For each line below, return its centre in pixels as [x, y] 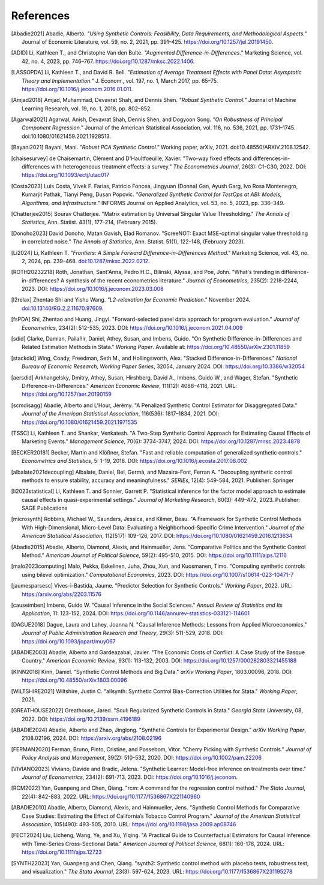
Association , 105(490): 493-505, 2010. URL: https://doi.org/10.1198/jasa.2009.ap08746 [129, 824]
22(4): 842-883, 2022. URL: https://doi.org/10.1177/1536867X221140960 [111, 796]
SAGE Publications [45, 508]
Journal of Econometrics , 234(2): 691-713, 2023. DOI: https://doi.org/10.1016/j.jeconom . [130, 777]
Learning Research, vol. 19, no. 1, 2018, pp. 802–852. [87, 109]
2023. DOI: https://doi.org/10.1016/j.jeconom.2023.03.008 [93, 289]
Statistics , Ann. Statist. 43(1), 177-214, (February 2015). [90, 222]
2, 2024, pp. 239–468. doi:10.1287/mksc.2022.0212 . [86, 261]
